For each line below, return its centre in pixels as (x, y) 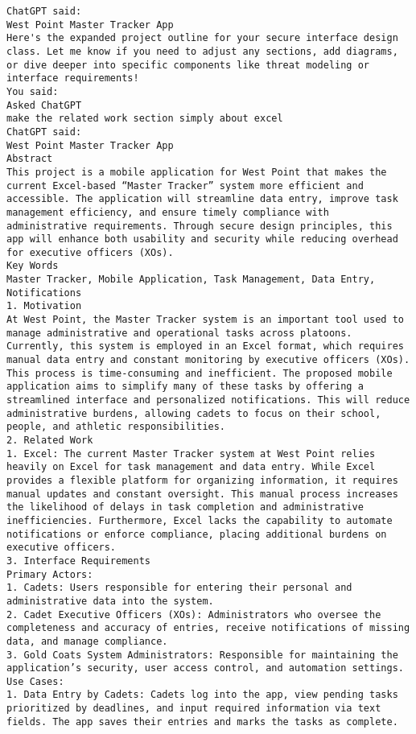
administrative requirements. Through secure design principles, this (200, 226)
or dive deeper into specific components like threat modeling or (188, 65)
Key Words (33, 266)
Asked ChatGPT (44, 105)
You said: (33, 91)
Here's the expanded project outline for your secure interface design (202, 38)
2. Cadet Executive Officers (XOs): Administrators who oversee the (194, 614)
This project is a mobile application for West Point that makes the (197, 172)
